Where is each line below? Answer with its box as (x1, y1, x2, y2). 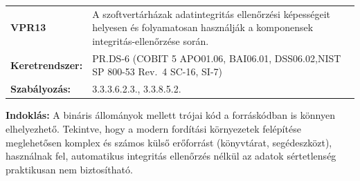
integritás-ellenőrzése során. (92, 33, 209, 48)
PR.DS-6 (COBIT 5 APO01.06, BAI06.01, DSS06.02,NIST (92, 50, 341, 65)
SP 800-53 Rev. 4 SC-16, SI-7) (92, 64, 222, 79)
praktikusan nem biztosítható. (6, 162, 133, 176)
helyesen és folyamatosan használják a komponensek (92, 20, 314, 35)
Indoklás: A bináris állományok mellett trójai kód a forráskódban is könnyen (6, 108, 335, 122)
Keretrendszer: (10, 57, 83, 72)
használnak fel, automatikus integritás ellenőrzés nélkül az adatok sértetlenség (6, 149, 336, 163)
